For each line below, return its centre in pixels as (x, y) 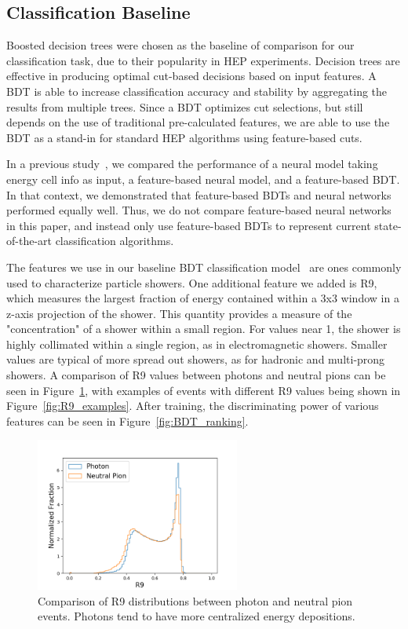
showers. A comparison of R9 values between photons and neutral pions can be (196, 375)
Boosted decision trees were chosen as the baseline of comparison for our (180, 45)
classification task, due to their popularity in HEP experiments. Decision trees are (203, 60)
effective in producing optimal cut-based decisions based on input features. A (191, 76)
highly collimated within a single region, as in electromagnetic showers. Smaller (197, 344)
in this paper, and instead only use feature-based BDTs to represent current (189, 225)
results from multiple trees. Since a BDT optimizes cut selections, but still (185, 106)
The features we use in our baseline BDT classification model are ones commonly (204, 267)
